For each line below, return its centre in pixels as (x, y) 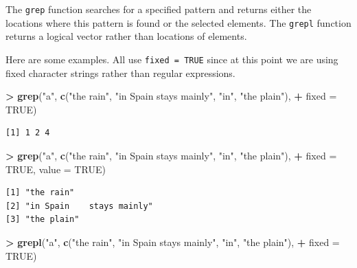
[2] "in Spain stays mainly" (79, 206)
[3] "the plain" (43, 220)
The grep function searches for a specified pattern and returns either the (159, 9)
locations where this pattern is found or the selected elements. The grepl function (178, 22)
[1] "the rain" (40, 193)
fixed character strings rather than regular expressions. (120, 72)
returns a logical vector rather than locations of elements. (126, 36)
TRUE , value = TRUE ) (56, 169)
